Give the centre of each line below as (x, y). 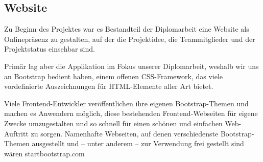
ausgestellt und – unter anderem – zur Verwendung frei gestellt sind (138, 143)
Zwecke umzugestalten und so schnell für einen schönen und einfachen (113, 123)
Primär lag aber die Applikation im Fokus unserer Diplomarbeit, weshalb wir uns (131, 66)
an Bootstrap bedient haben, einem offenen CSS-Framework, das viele (114, 76)
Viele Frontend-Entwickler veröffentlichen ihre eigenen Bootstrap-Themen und (126, 103)
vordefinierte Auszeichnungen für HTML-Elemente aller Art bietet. (109, 86)
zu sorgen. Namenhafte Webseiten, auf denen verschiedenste (125, 133)
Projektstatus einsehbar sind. (50, 49)
